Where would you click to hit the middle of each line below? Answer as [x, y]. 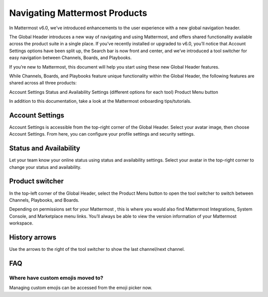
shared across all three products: [43, 83]
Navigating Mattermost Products [78, 13]
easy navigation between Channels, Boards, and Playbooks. [70, 58]
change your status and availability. [45, 167]
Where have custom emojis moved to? [56, 278]
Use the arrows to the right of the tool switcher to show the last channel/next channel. [97, 249]
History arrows [33, 237]
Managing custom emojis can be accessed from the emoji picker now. [81, 288]
